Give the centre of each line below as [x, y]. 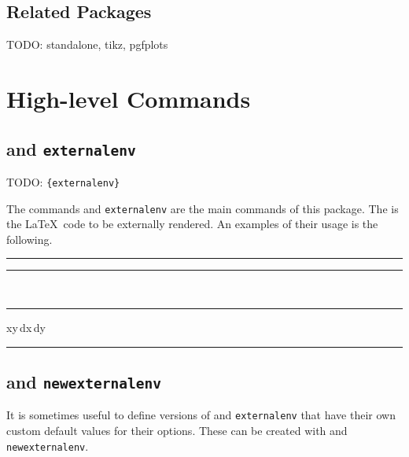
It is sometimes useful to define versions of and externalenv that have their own [201, 415]
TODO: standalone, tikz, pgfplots [87, 44]
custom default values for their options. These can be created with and [177, 431]
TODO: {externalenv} [63, 181]
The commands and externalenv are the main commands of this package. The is [203, 208]
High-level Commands [129, 98]
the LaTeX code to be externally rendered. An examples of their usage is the [192, 224]
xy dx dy [26, 328]
